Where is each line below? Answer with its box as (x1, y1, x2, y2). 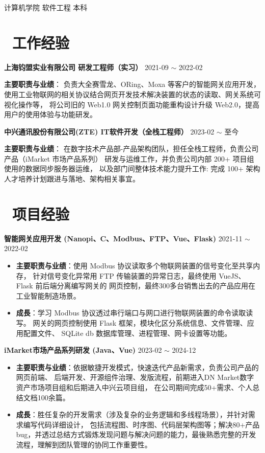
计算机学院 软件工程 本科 (4, 2, 88, 12)
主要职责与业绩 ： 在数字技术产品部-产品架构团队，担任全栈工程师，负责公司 (4, 143, 259, 154)
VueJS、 (219, 270, 246, 281)
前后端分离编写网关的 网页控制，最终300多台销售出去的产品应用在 (35, 280, 256, 291)
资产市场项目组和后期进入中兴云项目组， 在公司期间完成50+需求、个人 (16, 381, 253, 392)
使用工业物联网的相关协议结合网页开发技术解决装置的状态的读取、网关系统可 (4, 88, 261, 99)
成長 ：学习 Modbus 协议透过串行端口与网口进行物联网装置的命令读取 (16, 307, 246, 318)
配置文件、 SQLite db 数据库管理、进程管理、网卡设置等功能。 (23, 327, 232, 338)
